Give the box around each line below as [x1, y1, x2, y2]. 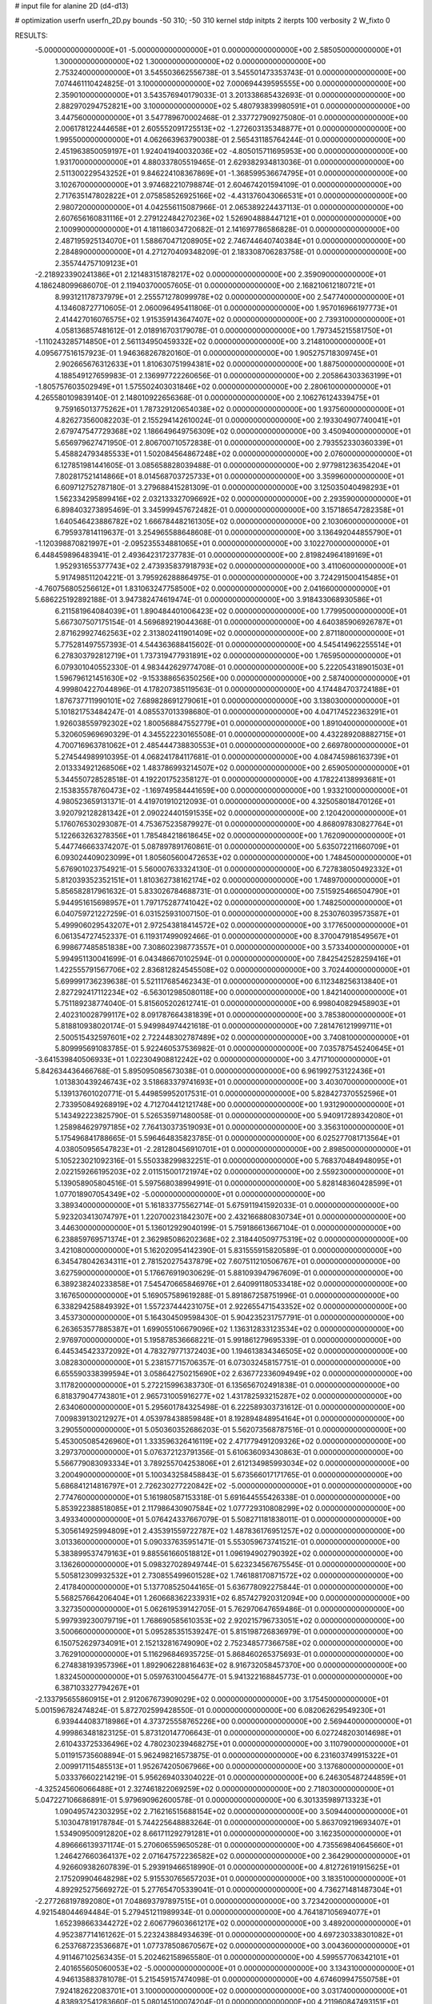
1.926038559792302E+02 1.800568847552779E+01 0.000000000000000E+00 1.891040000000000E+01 [54, 718, 408, 728]
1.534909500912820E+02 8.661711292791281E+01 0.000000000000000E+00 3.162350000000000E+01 [54, 1828, 402, 1839]
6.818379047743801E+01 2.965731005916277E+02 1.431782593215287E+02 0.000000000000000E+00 [54, 1392, 402, 1401]
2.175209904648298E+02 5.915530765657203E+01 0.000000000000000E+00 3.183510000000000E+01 [54, 1873, 406, 1883]
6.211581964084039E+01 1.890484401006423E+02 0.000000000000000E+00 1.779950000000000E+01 [54, 606, 407, 616]
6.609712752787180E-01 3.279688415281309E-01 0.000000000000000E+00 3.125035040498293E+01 [54, 483, 400, 492]
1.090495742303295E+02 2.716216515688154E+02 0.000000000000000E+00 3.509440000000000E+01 [54, 1806, 408, 1816]
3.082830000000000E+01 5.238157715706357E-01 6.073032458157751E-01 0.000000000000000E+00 [54, 1357, 402, 1367]
